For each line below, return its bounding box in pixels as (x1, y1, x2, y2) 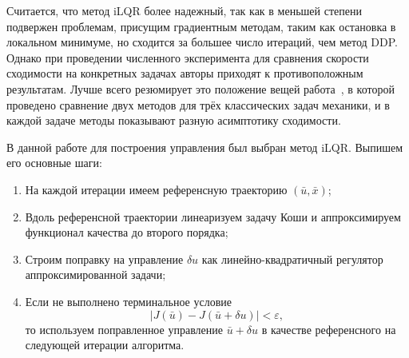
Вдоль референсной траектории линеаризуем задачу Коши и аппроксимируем (25, 208, 401, 225)
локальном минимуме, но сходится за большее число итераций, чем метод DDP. (6, 34, 399, 50)
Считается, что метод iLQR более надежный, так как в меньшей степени (6, 2, 362, 18)
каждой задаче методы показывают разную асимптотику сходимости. (6, 112, 341, 129)
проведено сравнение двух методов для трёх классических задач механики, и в (6, 96, 390, 113)
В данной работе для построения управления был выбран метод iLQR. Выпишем (6, 138, 403, 155)
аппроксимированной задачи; (25, 266, 166, 283)
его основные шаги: (6, 154, 102, 171)
